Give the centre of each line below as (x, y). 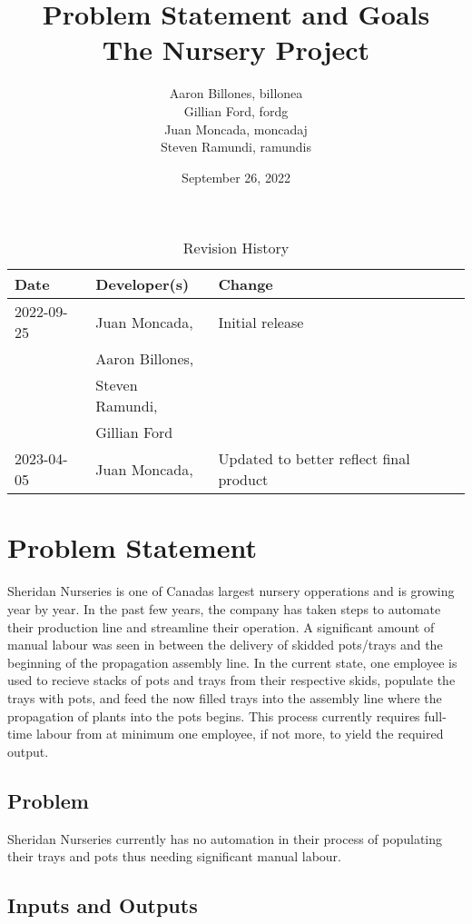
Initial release (261, 322)
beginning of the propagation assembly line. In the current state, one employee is (232, 662)
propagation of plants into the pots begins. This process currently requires (214, 715)
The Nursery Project (236, 50)
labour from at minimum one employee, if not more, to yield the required (240, 734)
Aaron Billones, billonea (236, 93)
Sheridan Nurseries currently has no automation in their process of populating (225, 838)
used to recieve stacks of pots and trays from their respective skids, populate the (231, 680)
